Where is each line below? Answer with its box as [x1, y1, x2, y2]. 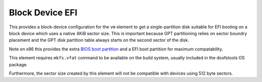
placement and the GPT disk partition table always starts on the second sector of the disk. [9, 37, 189, 43]
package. [9, 61, 28, 67]
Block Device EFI [9, 7, 78, 18]
